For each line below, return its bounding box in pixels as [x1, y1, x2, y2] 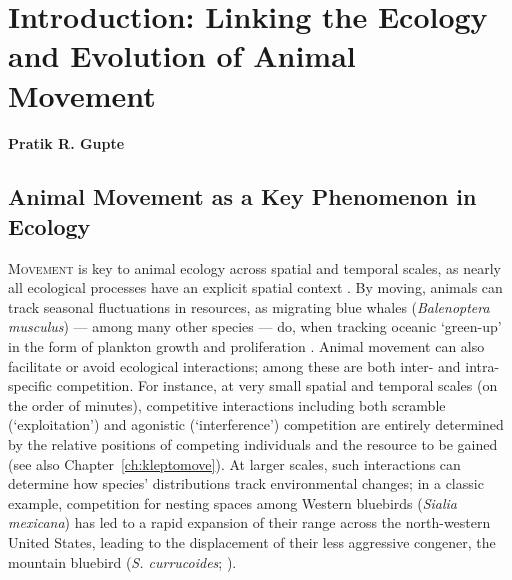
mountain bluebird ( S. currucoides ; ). [8, 551, 237, 572]
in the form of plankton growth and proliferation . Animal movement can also [8, 336, 485, 357]
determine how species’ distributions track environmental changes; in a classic [8, 473, 484, 494]
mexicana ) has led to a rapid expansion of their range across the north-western [8, 512, 491, 533]
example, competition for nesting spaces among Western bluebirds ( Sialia [8, 492, 458, 513]
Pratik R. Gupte [8, 132, 125, 153]
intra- [465, 355, 500, 376]
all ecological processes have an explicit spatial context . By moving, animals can [8, 277, 503, 298]
